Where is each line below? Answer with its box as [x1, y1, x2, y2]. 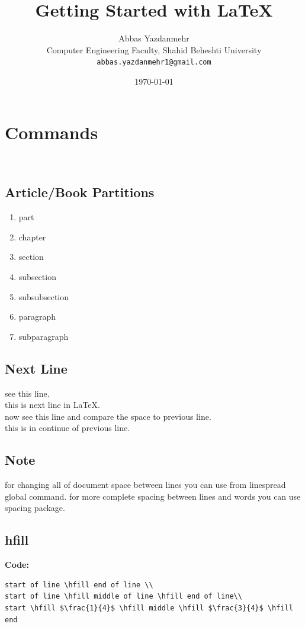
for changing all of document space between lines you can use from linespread [5, 478, 286, 491]
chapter [18, 230, 46, 243]
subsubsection [18, 290, 69, 303]
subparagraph [18, 330, 69, 342]
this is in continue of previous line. [5, 422, 130, 434]
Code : [5, 558, 29, 571]
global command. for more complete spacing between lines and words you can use [5, 490, 301, 502]
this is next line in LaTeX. [5, 398, 100, 411]
